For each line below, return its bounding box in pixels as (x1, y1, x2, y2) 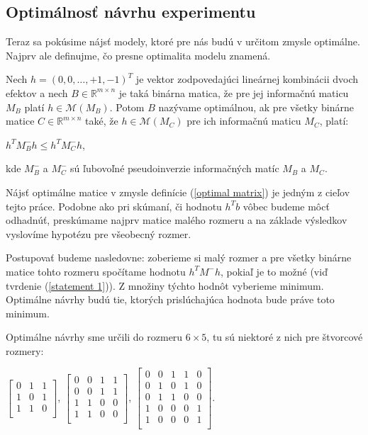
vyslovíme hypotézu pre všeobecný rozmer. (6, 226, 191, 241)
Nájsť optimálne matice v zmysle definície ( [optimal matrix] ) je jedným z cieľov (6, 184, 350, 199)
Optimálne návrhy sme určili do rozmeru (6, 329, 183, 344)
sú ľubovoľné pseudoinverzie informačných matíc (70, 161, 279, 176)
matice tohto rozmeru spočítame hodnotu (6, 264, 186, 278)
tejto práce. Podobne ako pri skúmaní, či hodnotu (6, 198, 222, 213)
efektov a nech (6, 85, 68, 100)
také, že (85, 113, 118, 128)
